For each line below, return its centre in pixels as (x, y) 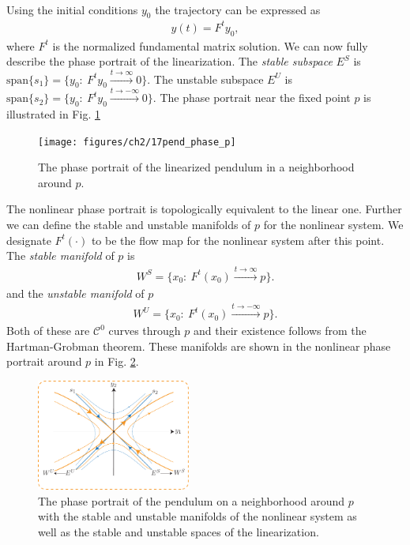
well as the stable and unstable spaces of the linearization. (179, 531)
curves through (145, 331)
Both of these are (48, 331)
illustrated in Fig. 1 (53, 114)
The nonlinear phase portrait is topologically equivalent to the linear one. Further (204, 209)
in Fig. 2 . (117, 361)
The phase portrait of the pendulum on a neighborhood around (192, 500)
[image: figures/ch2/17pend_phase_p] (137, 142)
